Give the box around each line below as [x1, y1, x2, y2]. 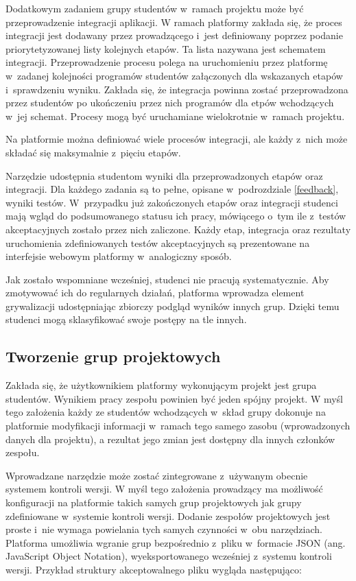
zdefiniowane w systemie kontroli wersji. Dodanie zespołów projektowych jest [5, 508, 331, 523]
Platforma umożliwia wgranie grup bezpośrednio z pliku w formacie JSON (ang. [5, 535, 346, 549]
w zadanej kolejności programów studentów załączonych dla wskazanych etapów [5, 68, 343, 82]
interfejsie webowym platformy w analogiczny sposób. [5, 249, 232, 263]
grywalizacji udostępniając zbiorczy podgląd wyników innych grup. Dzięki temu [5, 298, 340, 313]
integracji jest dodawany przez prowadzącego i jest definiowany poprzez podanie [5, 28, 343, 43]
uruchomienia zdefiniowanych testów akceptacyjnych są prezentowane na [5, 235, 310, 250]
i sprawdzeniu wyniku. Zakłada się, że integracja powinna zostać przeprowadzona [5, 82, 348, 96]
